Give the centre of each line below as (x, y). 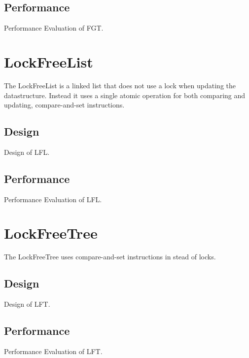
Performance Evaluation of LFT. (53, 351)
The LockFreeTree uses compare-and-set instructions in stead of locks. (110, 257)
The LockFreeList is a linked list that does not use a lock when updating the (120, 85)
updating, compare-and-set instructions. (64, 105)
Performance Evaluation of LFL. (53, 199)
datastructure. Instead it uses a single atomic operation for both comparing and (125, 95)
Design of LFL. (27, 152)
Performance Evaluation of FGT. (54, 28)
